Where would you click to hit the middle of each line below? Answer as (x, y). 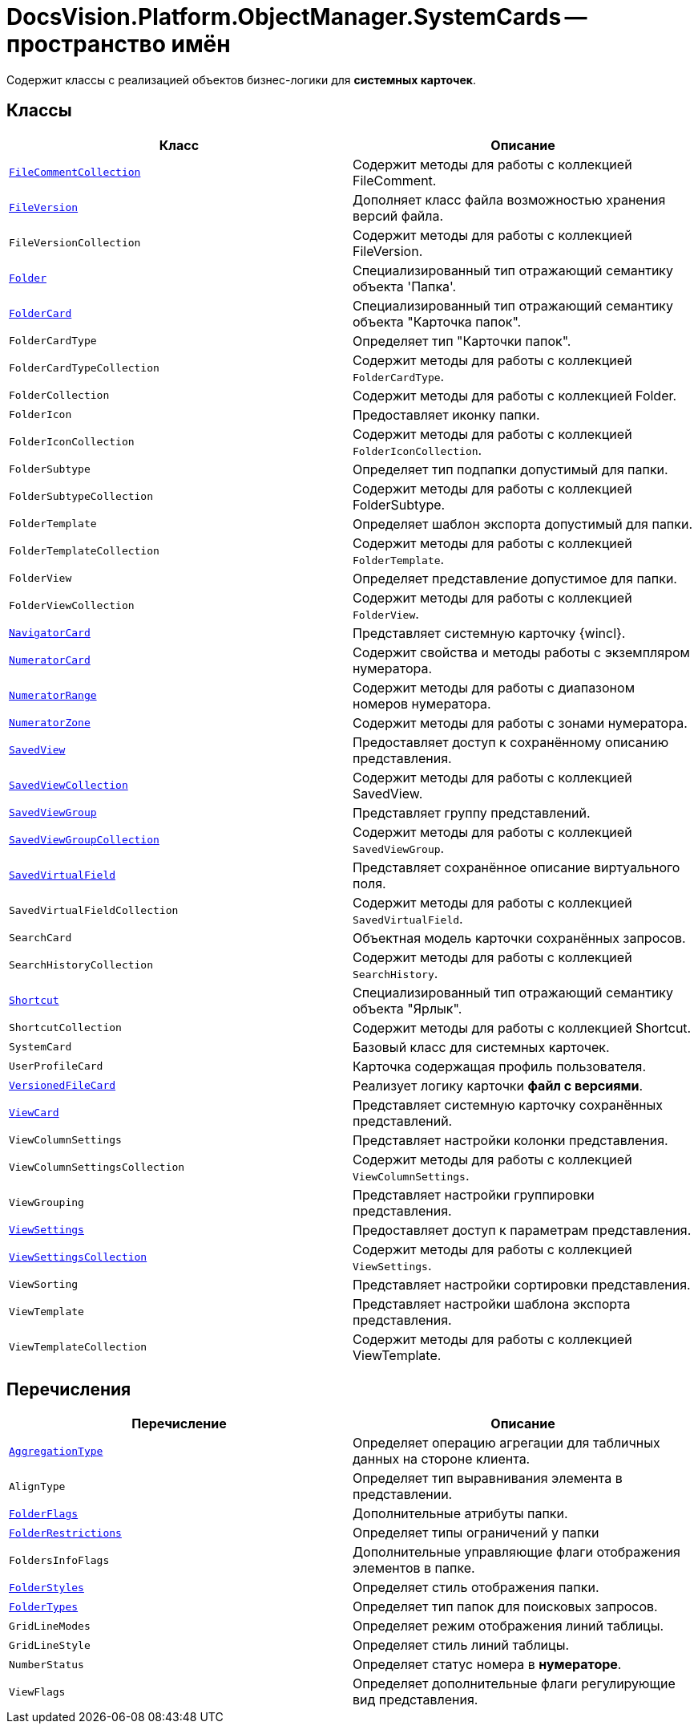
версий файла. (398, 215)
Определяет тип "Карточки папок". (462, 341)
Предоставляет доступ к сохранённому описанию (511, 742)
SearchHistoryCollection (81, 965)
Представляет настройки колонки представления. (510, 1140)
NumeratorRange (53, 696)
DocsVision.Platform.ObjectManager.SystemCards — (297, 17)
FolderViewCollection (72, 606)
